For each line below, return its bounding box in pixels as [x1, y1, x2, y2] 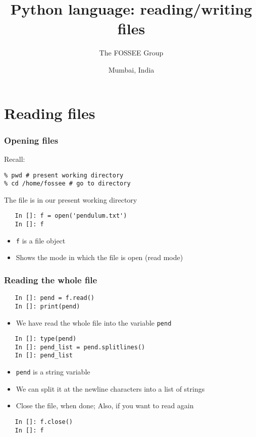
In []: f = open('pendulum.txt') [15, 212, 127, 220]
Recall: [4, 153, 25, 164]
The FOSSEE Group [99, 47, 164, 58]
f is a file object [16, 235, 66, 245]
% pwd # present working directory [4, 171, 124, 179]
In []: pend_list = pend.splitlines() [15, 343, 145, 351]
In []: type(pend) [15, 335, 77, 343]
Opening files [4, 134, 59, 146]
